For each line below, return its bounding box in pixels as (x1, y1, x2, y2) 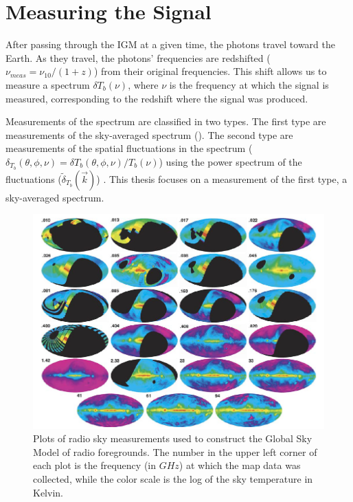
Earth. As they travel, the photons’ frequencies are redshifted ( (5, 50, 271, 65)
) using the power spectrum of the (159, 154, 302, 168)
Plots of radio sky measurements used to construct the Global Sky (33, 431, 312, 446)
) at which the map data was (179, 458, 301, 472)
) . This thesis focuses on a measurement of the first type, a (96, 171, 348, 186)
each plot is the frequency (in (33, 458, 157, 472)
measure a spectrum (5, 77, 90, 91)
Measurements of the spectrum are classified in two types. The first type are (5, 114, 326, 129)
